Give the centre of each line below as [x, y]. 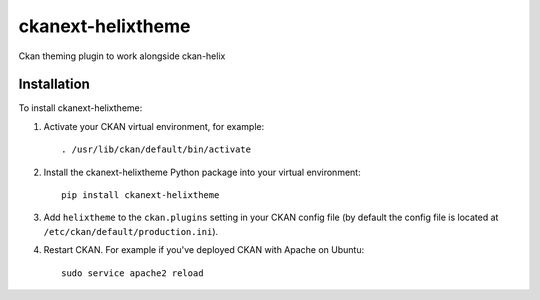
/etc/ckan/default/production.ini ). [131, 231]
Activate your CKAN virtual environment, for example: [154, 126]
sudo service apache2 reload [132, 273]
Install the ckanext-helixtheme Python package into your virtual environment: [202, 172]
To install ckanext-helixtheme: [80, 108]
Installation [54, 84]
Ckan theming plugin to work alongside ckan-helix [122, 56]
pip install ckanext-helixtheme [140, 195]
